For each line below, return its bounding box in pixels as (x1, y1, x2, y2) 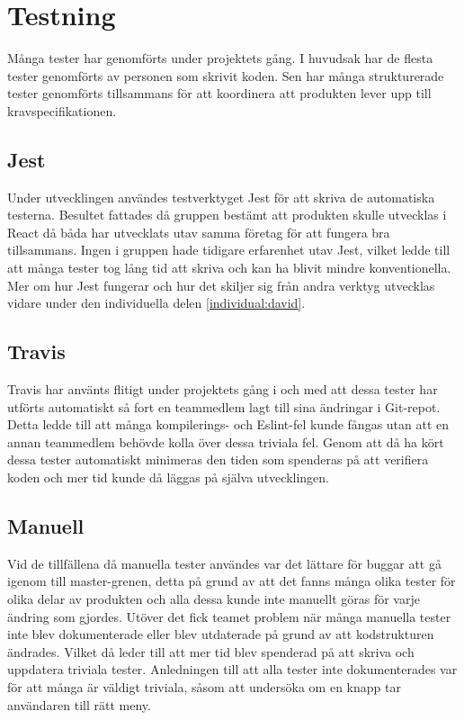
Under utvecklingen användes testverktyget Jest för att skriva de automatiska (7, 187, 435, 206)
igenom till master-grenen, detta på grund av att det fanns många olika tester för (7, 571, 456, 590)
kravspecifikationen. (7, 101, 117, 120)
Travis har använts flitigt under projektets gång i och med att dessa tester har (7, 380, 438, 399)
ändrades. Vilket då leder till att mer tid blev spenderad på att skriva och (7, 642, 415, 661)
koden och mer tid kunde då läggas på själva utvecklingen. (7, 468, 329, 487)
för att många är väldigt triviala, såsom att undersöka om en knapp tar (7, 677, 401, 696)
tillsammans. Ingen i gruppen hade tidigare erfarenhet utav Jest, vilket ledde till (7, 240, 451, 259)
